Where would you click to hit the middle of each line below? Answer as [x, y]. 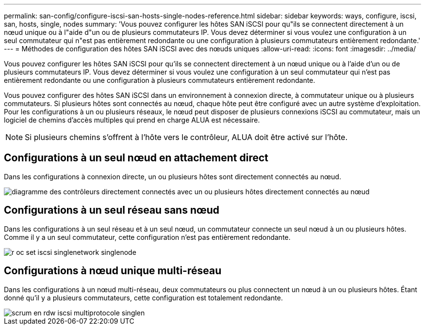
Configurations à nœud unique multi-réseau [113, 271]
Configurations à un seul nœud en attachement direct [136, 158]
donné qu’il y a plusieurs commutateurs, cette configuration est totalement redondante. [143, 298]
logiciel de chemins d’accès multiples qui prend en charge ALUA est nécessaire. [132, 120]
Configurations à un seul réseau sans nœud [112, 210]
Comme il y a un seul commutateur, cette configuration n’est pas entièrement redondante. [147, 237]
